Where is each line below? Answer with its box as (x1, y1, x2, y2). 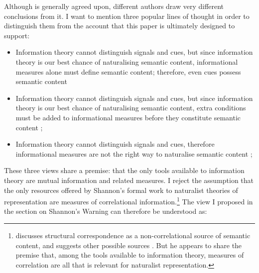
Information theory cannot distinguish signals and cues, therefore (15, 139, 215, 149)
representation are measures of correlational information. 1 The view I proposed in (4, 195, 253, 206)
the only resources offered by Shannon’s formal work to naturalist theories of (4, 184, 238, 195)
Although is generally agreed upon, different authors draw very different (4, 1, 224, 11)
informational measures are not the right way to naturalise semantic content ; (15, 148, 253, 159)
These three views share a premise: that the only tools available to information (4, 165, 245, 176)
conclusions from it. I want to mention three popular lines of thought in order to (4, 10, 250, 21)
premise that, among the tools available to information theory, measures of (15, 250, 244, 260)
